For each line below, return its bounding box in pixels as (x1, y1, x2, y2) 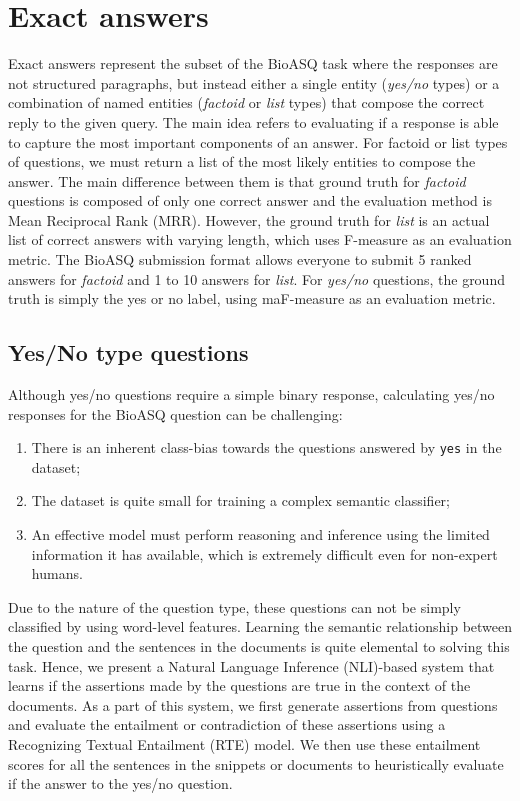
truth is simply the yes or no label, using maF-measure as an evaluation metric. (8, 288, 496, 309)
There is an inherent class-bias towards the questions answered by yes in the (31, 437, 502, 458)
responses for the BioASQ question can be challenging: (8, 403, 343, 424)
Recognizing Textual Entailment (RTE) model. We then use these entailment (8, 734, 481, 755)
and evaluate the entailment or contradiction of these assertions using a (8, 714, 446, 735)
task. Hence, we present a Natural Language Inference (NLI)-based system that (8, 655, 495, 676)
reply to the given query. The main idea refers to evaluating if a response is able (8, 111, 499, 132)
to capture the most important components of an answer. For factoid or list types (8, 131, 508, 152)
